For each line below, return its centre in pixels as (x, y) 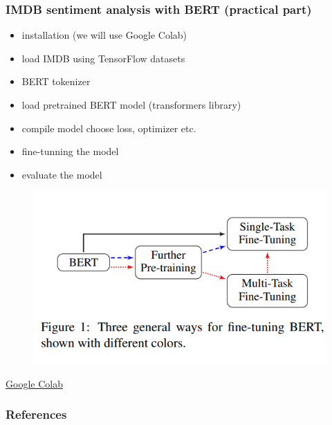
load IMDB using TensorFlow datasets (103, 58)
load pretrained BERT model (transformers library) (131, 105)
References (36, 414)
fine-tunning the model (70, 151)
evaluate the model (62, 174)
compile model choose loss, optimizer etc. (109, 128)
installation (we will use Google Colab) (104, 35)
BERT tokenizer (56, 81)
